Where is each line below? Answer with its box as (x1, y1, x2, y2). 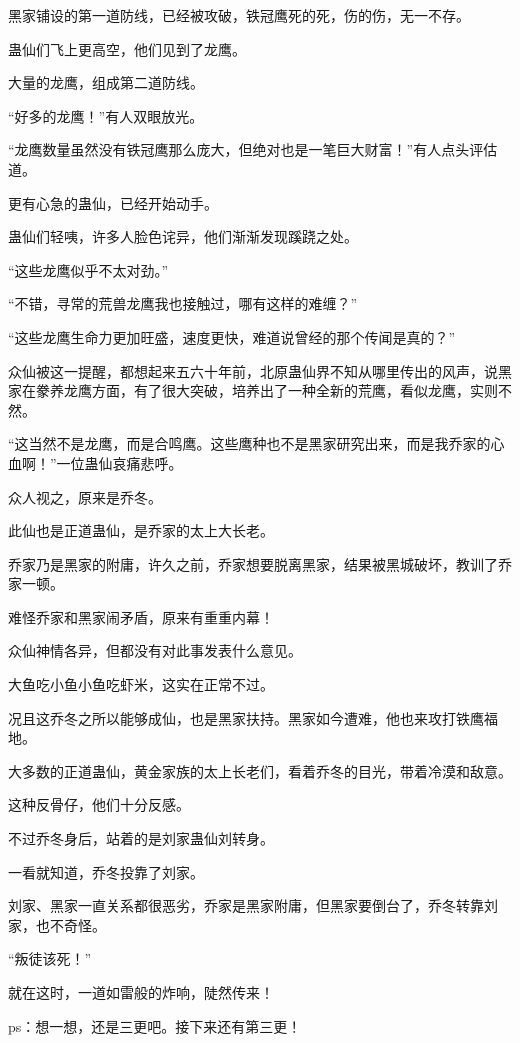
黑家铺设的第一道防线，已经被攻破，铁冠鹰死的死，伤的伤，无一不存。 (8, 5, 470, 25)
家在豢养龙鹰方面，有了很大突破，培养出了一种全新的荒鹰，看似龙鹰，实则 (8, 380, 498, 401)
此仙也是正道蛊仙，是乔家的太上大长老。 (8, 520, 274, 541)
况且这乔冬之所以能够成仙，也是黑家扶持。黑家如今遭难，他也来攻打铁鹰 (8, 707, 484, 728)
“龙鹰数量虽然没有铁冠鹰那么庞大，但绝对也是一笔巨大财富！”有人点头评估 (8, 139, 498, 160)
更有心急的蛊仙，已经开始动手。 (8, 192, 218, 213)
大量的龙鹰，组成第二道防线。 (8, 72, 204, 93)
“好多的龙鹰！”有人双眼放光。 (8, 105, 204, 126)
